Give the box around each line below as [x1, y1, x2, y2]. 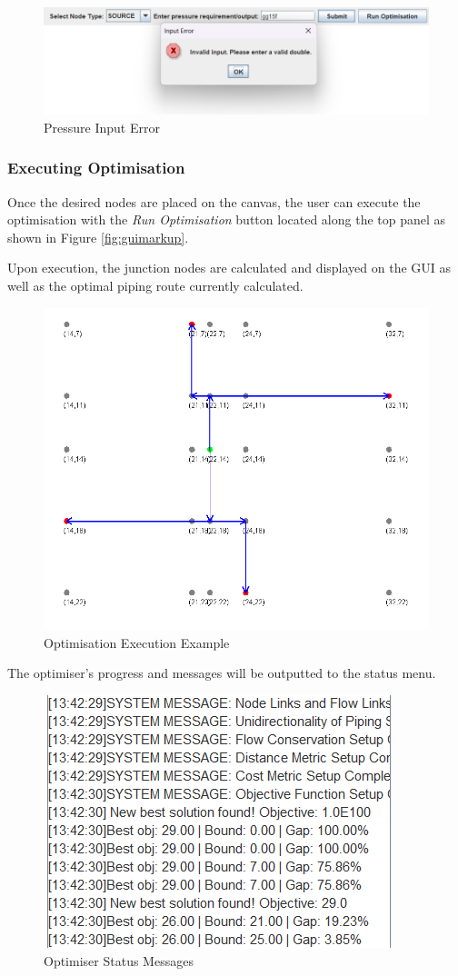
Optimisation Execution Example [44, 632, 230, 652]
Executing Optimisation [7, 156, 185, 179]
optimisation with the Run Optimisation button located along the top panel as [7, 210, 446, 229]
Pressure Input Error [44, 117, 160, 136]
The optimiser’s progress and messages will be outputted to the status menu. [7, 663, 436, 682]
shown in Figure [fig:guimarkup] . [7, 227, 189, 246]
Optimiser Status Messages [44, 951, 194, 970]
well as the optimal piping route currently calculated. [7, 275, 304, 294]
